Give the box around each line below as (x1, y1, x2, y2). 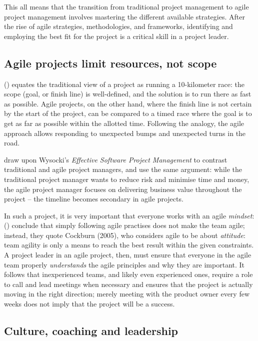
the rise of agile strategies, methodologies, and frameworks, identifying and (4, 21, 233, 31)
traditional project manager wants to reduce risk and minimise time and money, (4, 173, 249, 184)
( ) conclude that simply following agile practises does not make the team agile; (4, 220, 245, 230)
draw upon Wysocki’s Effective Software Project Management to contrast (4, 154, 227, 164)
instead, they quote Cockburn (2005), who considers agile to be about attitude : (4, 229, 245, 240)
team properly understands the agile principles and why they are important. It (4, 259, 245, 269)
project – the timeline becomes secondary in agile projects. (4, 193, 183, 204)
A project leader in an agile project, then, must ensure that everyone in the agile (4, 249, 251, 260)
